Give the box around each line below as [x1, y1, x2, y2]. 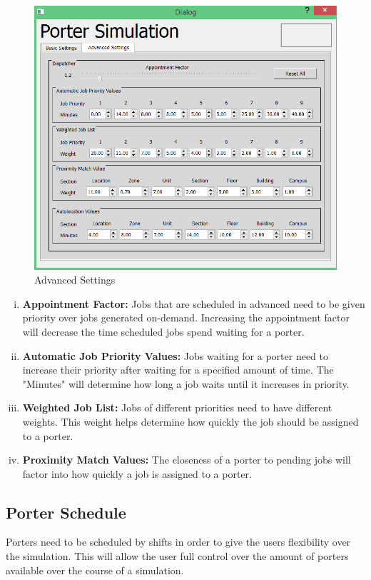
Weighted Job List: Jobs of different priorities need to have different [22, 400, 332, 415]
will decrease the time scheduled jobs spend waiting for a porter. [22, 324, 305, 339]
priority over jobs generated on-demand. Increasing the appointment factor [22, 310, 350, 325]
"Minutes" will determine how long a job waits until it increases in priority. [22, 376, 350, 391]
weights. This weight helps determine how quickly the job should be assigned [22, 414, 359, 429]
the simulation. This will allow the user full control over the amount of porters [6, 549, 349, 564]
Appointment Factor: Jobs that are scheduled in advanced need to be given [22, 296, 365, 311]
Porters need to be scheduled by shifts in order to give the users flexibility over [6, 534, 351, 549]
